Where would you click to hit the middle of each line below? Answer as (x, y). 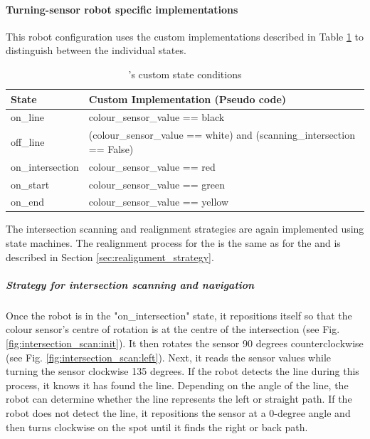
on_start (30, 184)
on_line (28, 117)
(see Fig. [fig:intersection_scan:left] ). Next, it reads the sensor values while (169, 357)
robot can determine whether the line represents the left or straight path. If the (179, 399)
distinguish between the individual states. (96, 50)
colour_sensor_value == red (152, 166)
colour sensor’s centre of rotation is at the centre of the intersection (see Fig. (173, 329)
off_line (28, 142)
